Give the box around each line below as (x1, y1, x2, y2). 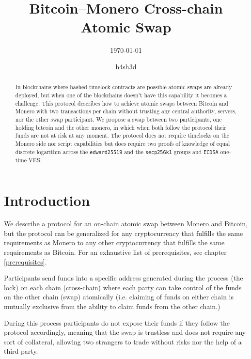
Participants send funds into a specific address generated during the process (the (4, 273, 243, 283)
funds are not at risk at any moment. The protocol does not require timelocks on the (15, 131, 230, 140)
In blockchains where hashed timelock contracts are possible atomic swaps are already (15, 83, 232, 91)
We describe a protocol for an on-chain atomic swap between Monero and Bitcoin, (4, 219, 248, 229)
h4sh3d (115, 61, 137, 71)
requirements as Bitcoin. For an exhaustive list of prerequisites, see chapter (4, 247, 227, 257)
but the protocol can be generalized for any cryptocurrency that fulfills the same (4, 228, 243, 238)
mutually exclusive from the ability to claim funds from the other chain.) (4, 301, 220, 312)
